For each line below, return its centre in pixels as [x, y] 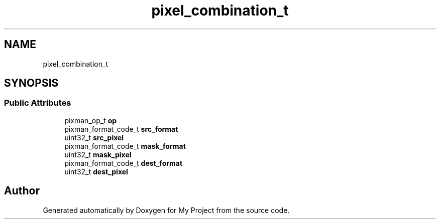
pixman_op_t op [91, 120]
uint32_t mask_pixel [98, 154]
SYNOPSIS [31, 83]
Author [22, 191]
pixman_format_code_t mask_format [125, 146]
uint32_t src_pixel [94, 137]
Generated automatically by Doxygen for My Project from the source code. [166, 210]
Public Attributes [38, 103]
